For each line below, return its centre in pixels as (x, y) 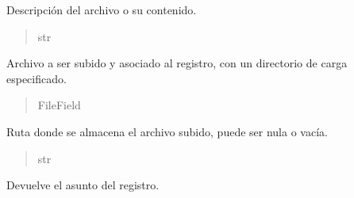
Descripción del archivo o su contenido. (102, 10)
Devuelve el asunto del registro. (83, 185)
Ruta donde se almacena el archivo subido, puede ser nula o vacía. (167, 131)
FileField (59, 105)
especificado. (37, 78)
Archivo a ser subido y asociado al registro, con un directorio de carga (177, 63)
